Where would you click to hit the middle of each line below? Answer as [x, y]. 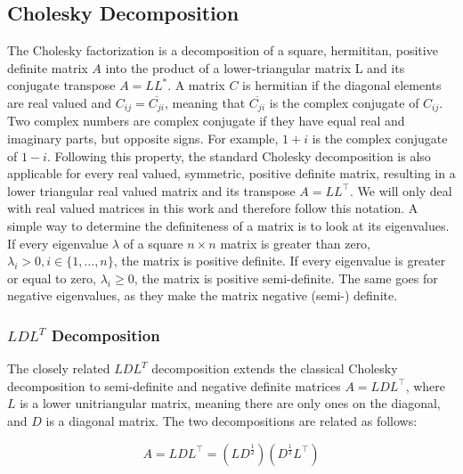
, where [426, 385]
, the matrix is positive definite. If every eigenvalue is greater [280, 261]
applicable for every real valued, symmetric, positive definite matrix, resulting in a [231, 173]
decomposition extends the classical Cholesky [275, 368]
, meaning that [205, 102]
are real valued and [60, 102]
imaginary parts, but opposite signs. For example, [143, 139]
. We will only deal [401, 190]
